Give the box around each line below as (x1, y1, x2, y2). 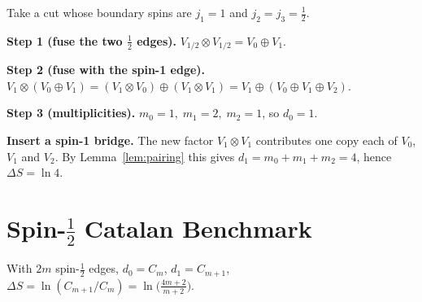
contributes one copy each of (255, 132, 398, 149)
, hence (356, 147, 392, 164)
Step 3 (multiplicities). (7, 104, 136, 121)
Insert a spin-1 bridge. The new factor (7, 132, 214, 149)
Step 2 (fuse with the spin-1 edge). (7, 61, 206, 78)
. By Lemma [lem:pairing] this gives (54, 147, 235, 164)
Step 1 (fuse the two (7, 32, 123, 49)
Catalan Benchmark (84, 212, 312, 244)
